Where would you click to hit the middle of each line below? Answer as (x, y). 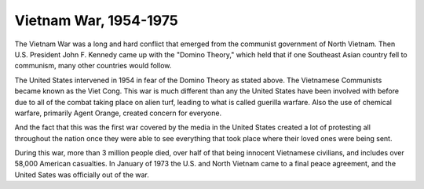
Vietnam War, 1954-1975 (96, 20)
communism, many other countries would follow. (93, 66)
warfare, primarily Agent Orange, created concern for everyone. (118, 113)
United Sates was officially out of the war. (82, 174)
